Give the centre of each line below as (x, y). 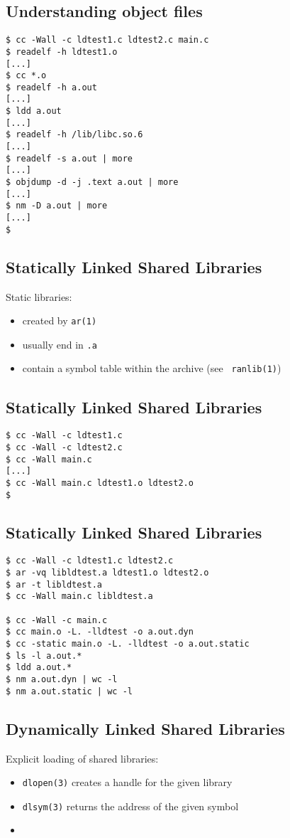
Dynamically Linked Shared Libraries (145, 728)
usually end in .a (60, 344)
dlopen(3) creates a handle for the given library (127, 782)
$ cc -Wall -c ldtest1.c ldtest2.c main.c (107, 40)
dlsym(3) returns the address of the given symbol (130, 806)
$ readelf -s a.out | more (69, 158)
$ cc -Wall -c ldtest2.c (64, 447)
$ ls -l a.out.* (44, 656)
